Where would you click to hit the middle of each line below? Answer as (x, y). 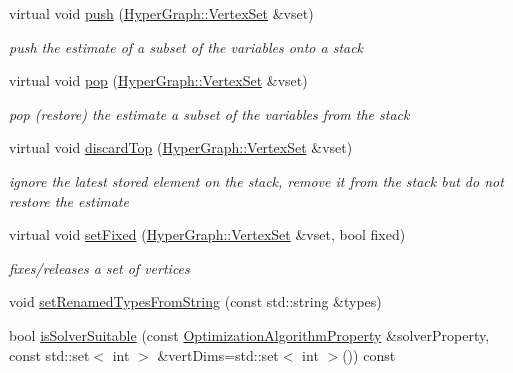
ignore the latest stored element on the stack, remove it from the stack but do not (256, 180)
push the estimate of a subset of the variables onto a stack (186, 46)
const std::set (49, 354)
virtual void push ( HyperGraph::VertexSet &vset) (161, 13)
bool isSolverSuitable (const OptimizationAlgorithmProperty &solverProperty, (249, 334)
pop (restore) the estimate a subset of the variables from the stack (209, 113)
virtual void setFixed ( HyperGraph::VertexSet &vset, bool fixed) (207, 234)
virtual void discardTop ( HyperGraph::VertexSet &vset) (181, 147)
